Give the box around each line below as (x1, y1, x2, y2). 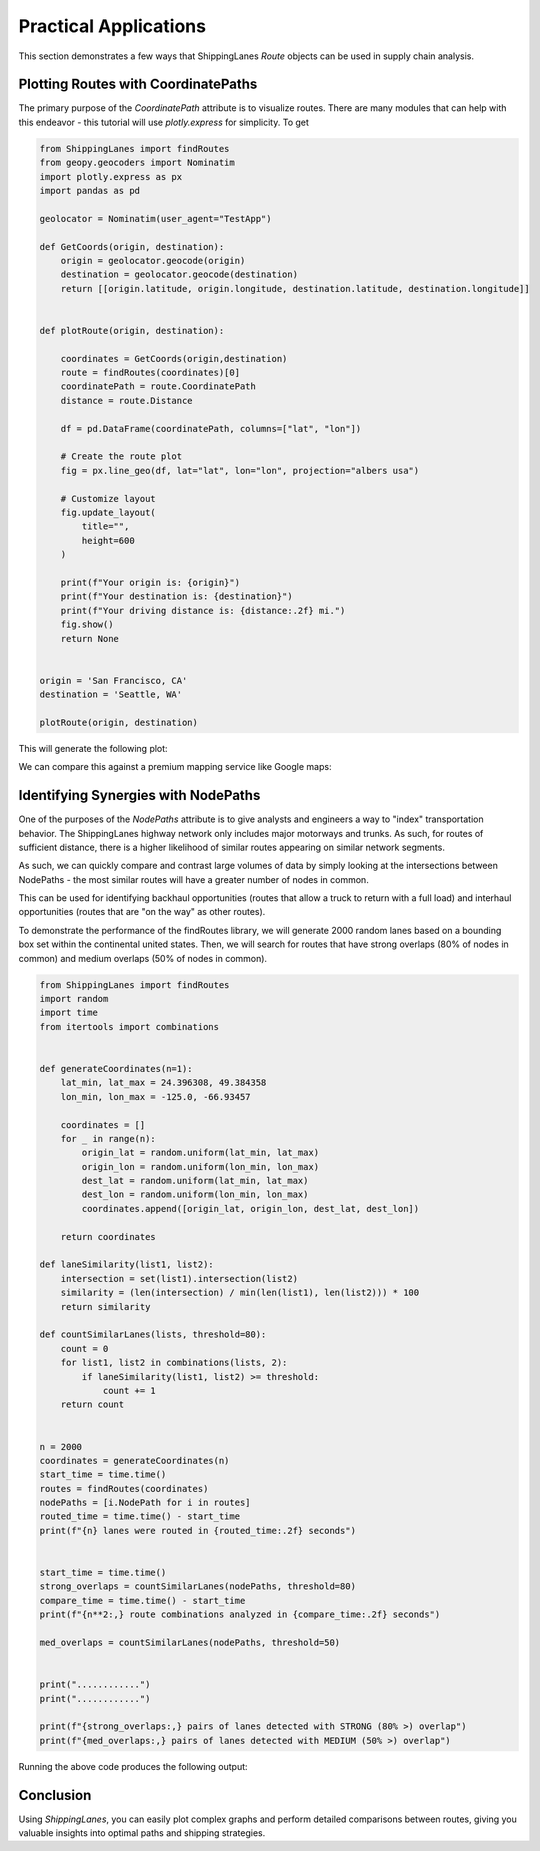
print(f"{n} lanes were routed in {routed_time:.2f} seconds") (39, 1525, 357, 1536)
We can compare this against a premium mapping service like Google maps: (18, 761, 332, 773)
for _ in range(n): (60, 1133, 157, 1144)
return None (60, 633, 120, 644)
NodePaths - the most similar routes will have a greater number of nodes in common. (18, 873, 369, 885)
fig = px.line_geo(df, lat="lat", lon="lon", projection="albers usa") (60, 465, 420, 476)
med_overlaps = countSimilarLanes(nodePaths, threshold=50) (39, 1636, 341, 1648)
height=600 (81, 535, 135, 546)
